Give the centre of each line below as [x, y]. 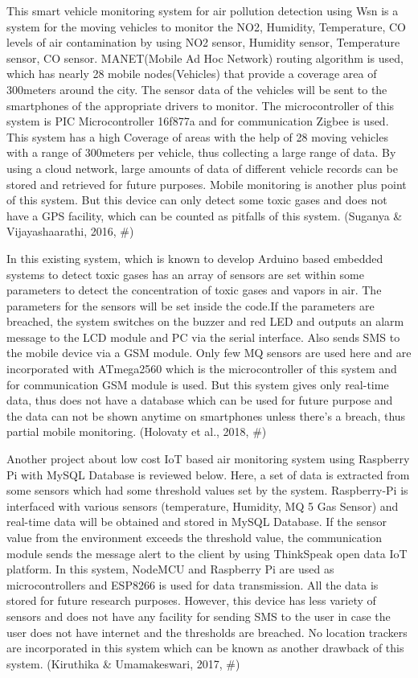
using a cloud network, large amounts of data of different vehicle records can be [202, 168]
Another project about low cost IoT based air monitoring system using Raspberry [208, 459]
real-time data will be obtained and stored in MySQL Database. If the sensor [197, 522]
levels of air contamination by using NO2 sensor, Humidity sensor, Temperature [203, 42]
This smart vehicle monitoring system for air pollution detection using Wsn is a [203, 10]
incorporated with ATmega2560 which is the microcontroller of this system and [202, 369]
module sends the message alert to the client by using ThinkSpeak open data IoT [207, 553]
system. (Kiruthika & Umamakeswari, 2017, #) [123, 663]
